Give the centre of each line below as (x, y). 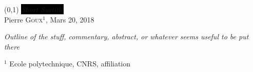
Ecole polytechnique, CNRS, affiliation (70, 64)
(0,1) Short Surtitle (34, 9)
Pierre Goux (24, 19)
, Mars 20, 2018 (70, 19)
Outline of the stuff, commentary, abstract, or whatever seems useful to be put (126, 37)
